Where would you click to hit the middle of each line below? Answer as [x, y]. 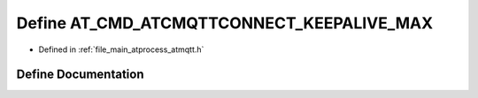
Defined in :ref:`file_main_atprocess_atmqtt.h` [121, 49]
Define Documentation [80, 75]
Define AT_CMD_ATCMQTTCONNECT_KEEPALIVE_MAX [225, 23]
